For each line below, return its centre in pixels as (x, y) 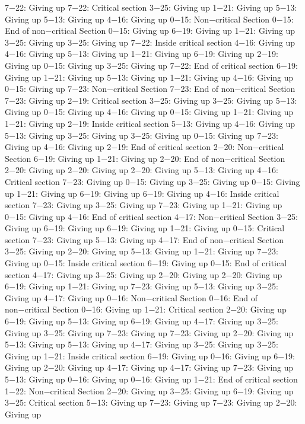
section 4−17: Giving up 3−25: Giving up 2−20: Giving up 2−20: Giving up (144, 274)
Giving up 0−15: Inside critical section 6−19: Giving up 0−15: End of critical (146, 263)
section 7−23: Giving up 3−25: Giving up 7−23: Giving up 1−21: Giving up (144, 205)
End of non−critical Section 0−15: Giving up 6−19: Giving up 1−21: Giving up (150, 31)
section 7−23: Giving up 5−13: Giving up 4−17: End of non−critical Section (144, 239)
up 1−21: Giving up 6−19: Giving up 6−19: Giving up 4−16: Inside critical (142, 193)
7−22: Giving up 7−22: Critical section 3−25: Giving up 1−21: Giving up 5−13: (151, 7)
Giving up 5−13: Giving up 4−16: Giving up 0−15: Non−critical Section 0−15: (149, 19)
